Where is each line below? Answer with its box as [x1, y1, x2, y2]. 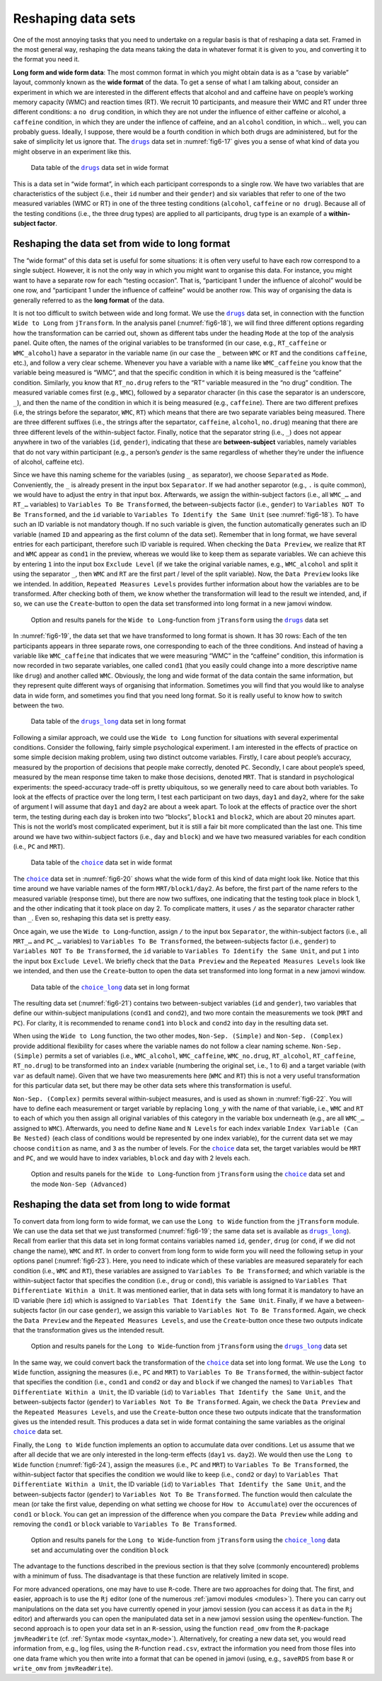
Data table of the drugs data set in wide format [30, 164, 169, 172]
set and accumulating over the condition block [30, 1546, 169, 1554]
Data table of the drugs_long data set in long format [30, 717, 187, 726]
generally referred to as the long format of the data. [13, 296, 165, 304]
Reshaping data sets [13, 11, 136, 26]
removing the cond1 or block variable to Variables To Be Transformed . [13, 1520, 237, 1528]
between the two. [13, 701, 64, 710]
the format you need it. [13, 55, 80, 64]
